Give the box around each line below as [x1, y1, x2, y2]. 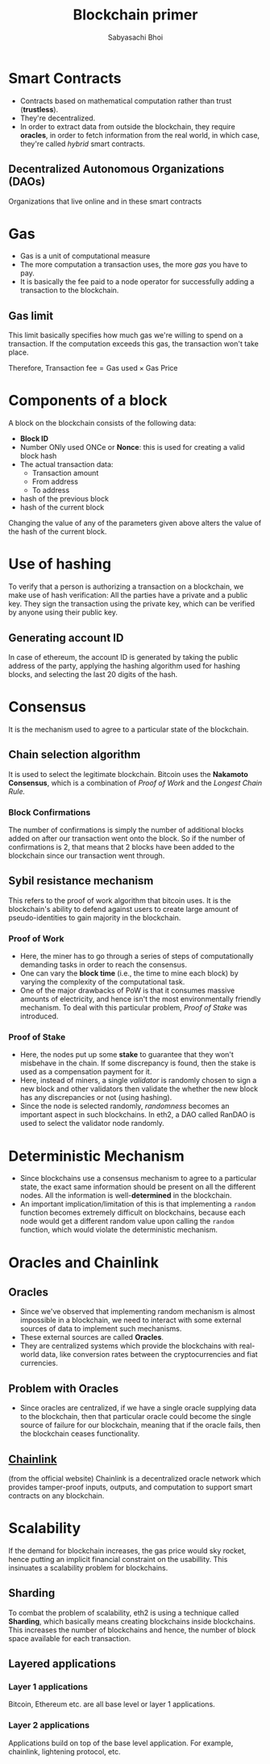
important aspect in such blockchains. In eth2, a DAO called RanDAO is [19, 1110, 255, 1119]
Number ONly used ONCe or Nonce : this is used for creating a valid [19, 443, 246, 452]
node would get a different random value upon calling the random [19, 1216, 235, 1226]
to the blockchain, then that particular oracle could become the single [19, 1412, 251, 1422]
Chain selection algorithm [8, 748, 141, 762]
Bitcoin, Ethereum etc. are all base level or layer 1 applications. [8, 1699, 215, 1709]
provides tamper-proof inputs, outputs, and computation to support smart [8, 1482, 253, 1492]
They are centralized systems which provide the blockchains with [19, 1341, 238, 1350]
